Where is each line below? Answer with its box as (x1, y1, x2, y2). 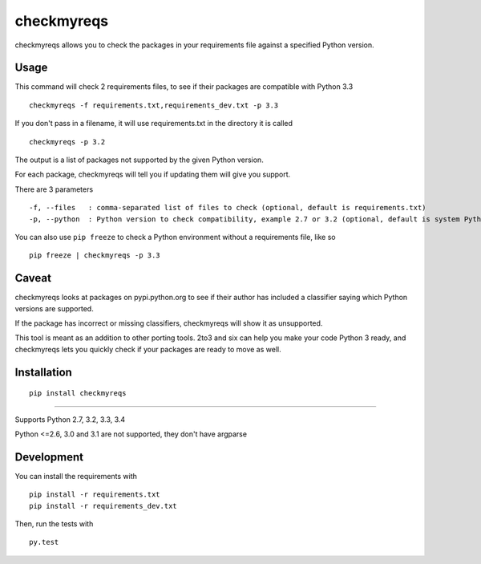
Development (14, 450, 84, 464)
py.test (29, 538, 59, 547)
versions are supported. (14, 303, 94, 313)
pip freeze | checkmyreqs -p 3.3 (29, 251, 160, 260)
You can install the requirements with (14, 471, 138, 481)
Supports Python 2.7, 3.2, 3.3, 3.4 (14, 414, 126, 424)
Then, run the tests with (14, 519, 94, 529)
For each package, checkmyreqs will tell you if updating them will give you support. (14, 169, 291, 180)
